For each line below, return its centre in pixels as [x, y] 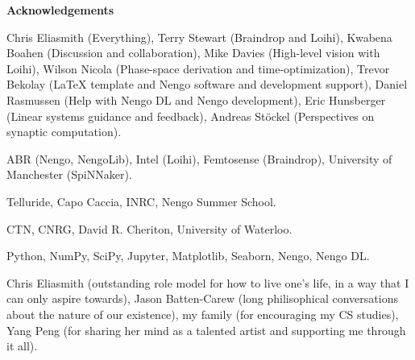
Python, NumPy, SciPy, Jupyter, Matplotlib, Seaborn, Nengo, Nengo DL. [188, 256]
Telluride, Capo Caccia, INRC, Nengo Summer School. [141, 201]
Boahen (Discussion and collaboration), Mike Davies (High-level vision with [193, 53]
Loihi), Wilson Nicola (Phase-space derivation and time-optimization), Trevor [198, 68]
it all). [22, 346]
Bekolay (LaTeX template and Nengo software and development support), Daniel [207, 84]
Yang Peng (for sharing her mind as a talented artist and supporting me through [206, 330]
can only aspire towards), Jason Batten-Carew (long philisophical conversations [202, 298]
